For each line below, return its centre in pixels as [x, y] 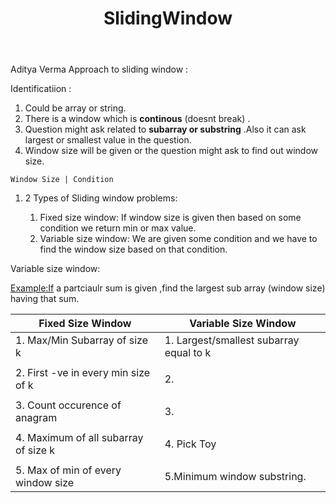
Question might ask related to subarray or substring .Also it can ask [165, 129]
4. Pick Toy [190, 444]
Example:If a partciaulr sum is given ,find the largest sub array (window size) [168, 288]
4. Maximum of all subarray [79, 438]
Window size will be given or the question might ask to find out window [171, 151]
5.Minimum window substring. [235, 477]
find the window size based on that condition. [133, 249]
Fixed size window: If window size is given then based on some [170, 218]
